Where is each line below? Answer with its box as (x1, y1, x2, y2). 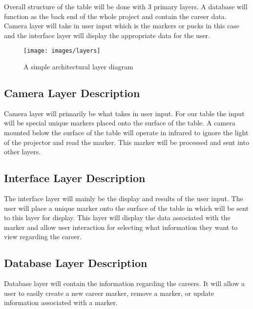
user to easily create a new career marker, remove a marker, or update (4, 288, 214, 298)
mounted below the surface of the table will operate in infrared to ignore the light (4, 127, 249, 138)
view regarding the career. (4, 231, 82, 242)
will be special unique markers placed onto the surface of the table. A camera (4, 118, 235, 128)
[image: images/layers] (23, 47, 101, 55)
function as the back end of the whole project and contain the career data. (4, 11, 227, 21)
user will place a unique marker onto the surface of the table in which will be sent (4, 203, 249, 213)
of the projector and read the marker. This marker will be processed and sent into (4, 137, 249, 147)
